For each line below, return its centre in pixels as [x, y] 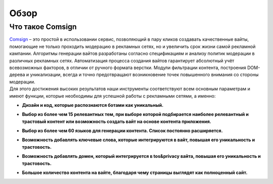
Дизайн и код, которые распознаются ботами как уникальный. [93, 105]
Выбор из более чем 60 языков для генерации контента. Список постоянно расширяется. [122, 131]
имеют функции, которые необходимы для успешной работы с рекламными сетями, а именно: [112, 96]
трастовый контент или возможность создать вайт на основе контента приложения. [117, 121]
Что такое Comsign [43, 27]
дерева [17, 75]
